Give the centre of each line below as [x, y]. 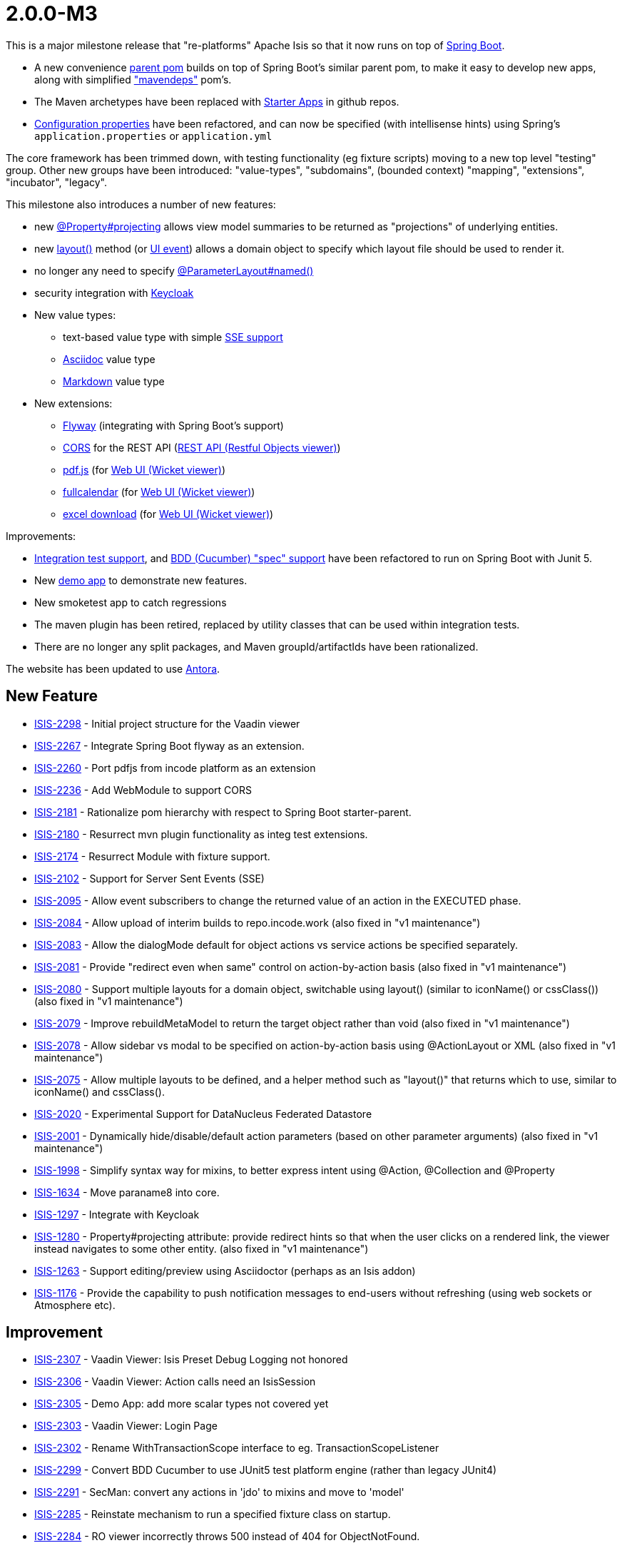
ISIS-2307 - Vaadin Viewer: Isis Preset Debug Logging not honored [191, 1360]
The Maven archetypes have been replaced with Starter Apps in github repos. [217, 101]
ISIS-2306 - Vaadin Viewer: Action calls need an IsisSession [175, 1382]
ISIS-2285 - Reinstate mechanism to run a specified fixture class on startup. [213, 1514]
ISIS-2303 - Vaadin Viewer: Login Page [126, 1426]
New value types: [75, 315]
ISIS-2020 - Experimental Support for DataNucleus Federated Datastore [203, 1114]
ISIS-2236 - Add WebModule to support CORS [143, 790]
